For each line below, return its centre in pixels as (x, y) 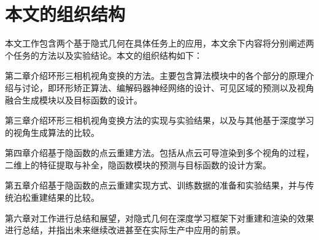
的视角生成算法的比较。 (52, 132)
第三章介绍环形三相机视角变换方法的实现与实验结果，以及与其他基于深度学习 (159, 120)
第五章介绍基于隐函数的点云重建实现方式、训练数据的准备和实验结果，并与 (155, 185)
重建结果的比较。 (65, 197)
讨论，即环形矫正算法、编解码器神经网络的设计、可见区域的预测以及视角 (168, 87)
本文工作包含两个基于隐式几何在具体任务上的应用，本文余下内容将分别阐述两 (159, 43)
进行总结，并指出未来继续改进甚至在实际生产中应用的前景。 (125, 230)
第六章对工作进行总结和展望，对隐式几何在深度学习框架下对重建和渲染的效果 (159, 218)
